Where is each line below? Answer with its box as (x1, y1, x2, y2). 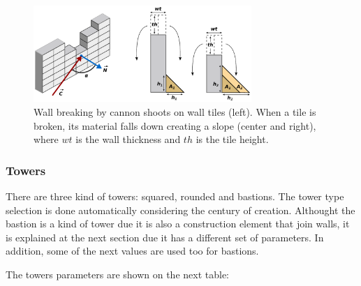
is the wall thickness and (75, 132, 181, 146)
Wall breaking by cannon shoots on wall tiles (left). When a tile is (34, 104, 316, 119)
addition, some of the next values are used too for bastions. (6, 243, 259, 258)
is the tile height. (196, 132, 269, 146)
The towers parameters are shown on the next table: (6, 266, 230, 281)
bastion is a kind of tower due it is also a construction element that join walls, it (6, 216, 350, 231)
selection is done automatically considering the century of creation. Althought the (6, 202, 355, 217)
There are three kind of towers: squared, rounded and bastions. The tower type (6, 188, 344, 203)
